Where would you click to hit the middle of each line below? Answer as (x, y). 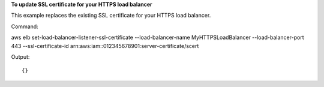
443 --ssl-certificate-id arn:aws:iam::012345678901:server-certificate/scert (105, 46)
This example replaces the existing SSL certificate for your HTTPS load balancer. (111, 16)
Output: (20, 56)
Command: (25, 26)
